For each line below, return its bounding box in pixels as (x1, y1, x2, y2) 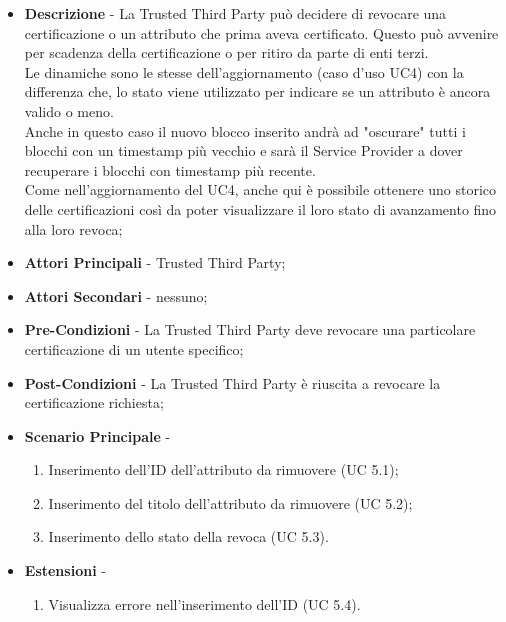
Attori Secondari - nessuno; (24, 285, 208, 306)
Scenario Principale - (24, 425, 171, 446)
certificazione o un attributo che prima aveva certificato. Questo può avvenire (24, 22, 499, 43)
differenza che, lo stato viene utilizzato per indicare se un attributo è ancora (24, 81, 491, 102)
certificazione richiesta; (24, 392, 164, 413)
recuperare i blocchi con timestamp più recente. (24, 159, 316, 180)
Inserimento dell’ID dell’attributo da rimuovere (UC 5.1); (48, 459, 399, 480)
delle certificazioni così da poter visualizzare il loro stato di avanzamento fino (24, 198, 497, 219)
